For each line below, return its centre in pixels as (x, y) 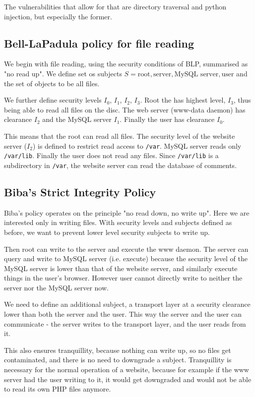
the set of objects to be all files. (52, 83)
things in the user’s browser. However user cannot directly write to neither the (123, 278)
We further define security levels (53, 100)
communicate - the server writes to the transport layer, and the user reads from (125, 323)
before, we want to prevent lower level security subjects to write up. (107, 232)
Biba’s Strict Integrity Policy (80, 192)
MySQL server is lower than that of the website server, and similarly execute (121, 268)
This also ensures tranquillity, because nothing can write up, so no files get (118, 350)
